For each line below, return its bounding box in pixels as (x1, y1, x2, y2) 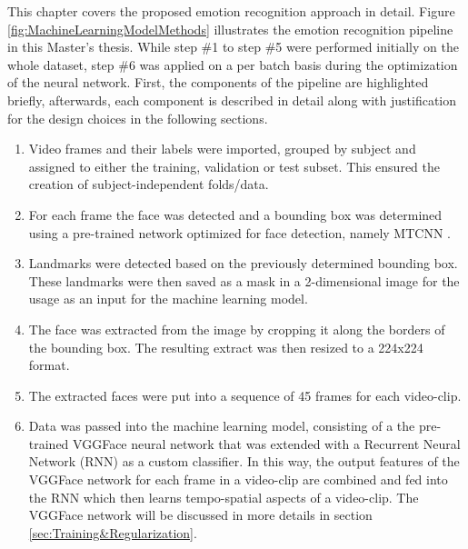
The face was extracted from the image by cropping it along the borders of (28, 319, 445, 338)
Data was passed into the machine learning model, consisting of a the (28, 416, 415, 435)
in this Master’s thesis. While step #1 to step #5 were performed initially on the (7, 37, 459, 56)
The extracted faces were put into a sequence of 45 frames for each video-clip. (28, 385, 462, 404)
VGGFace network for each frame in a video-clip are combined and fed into (28, 470, 448, 489)
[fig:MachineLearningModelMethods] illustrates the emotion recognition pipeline (7, 19, 453, 38)
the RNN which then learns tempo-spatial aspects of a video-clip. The (28, 487, 419, 506)
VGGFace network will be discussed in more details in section (28, 505, 373, 524)
